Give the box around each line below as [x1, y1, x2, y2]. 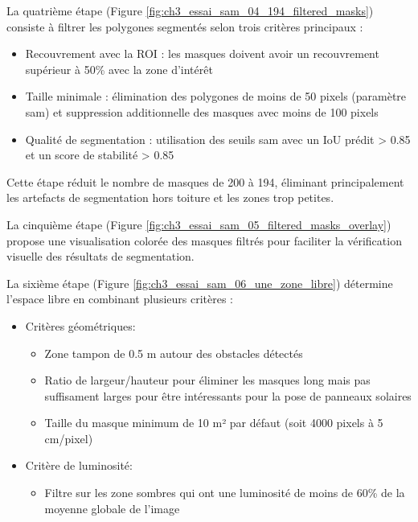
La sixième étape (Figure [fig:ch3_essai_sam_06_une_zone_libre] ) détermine [6, 274, 393, 291]
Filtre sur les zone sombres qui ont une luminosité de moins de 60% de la [44, 484, 405, 501]
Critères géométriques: [25, 317, 136, 334]
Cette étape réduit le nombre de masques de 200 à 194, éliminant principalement [6, 173, 404, 190]
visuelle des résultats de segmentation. [6, 248, 195, 265]
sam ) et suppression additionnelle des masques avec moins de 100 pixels [25, 103, 379, 120]
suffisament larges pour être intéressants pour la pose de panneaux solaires [44, 387, 412, 404]
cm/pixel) [44, 430, 93, 446]
